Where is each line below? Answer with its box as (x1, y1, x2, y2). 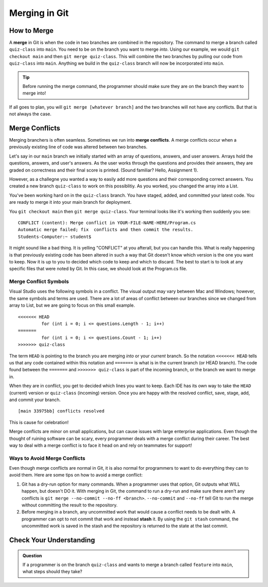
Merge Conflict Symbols (9, 278, 69, 285)
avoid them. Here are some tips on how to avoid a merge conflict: (9, 472, 143, 478)
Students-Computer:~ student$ (18, 234, 92, 240)
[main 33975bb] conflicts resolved (18, 408, 105, 414)
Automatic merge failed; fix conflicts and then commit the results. (18, 227, 194, 233)
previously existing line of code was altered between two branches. (9, 144, 147, 150)
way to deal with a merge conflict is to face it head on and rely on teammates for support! (9, 442, 192, 448)
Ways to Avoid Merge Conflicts (9, 455, 85, 462)
